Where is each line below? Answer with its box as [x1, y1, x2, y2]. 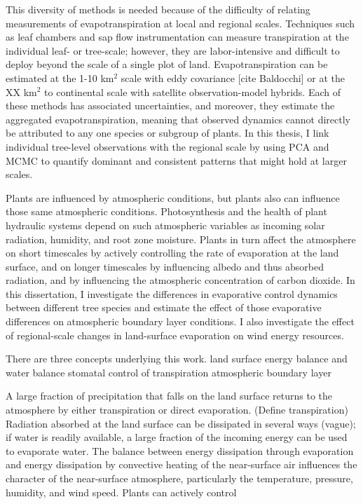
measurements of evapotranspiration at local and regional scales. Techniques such [6, 15, 355, 30]
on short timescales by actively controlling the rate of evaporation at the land [6, 245, 339, 260]
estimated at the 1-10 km [6, 70, 114, 85]
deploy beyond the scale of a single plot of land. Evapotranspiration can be [6, 57, 328, 71]
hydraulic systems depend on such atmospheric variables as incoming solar [6, 217, 325, 232]
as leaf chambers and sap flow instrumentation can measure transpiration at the [6, 29, 349, 44]
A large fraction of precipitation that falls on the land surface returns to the [6, 388, 333, 403]
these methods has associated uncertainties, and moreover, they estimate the [6, 98, 335, 113]
